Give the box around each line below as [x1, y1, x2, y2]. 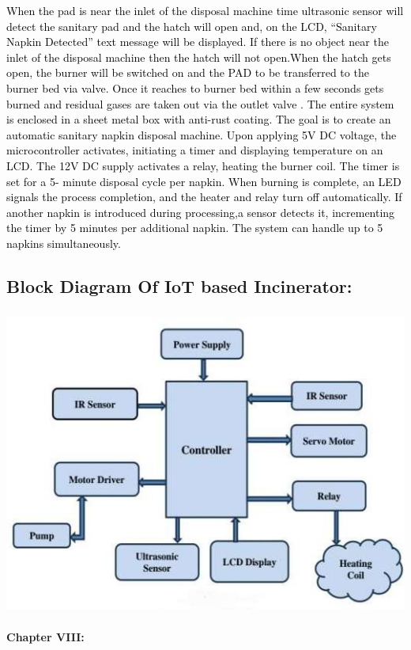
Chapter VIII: [6, 629, 85, 645]
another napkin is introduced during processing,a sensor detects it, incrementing [6, 203, 395, 220]
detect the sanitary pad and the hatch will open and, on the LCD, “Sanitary [6, 17, 377, 34]
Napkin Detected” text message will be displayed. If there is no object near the [6, 33, 389, 50]
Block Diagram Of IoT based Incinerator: [6, 273, 353, 298]
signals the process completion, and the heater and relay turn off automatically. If [6, 188, 402, 205]
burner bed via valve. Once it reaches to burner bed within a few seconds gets [6, 79, 384, 96]
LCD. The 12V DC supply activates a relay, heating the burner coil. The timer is [6, 157, 400, 173]
